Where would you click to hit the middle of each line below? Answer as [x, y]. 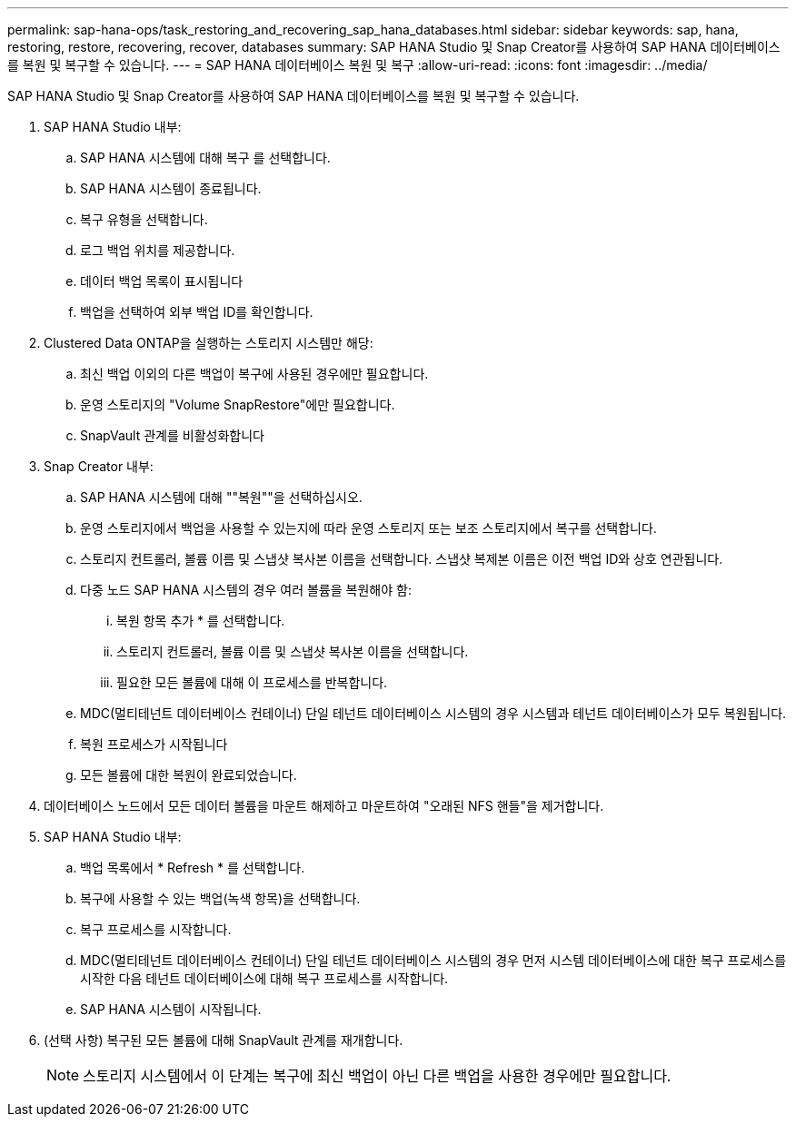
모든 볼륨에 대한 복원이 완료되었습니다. [189, 775]
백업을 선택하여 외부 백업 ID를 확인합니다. [197, 312]
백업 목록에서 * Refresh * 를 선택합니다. [193, 868]
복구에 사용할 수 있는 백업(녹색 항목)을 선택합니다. [220, 898]
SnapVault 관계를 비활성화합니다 [172, 435]
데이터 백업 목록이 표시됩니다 [162, 281]
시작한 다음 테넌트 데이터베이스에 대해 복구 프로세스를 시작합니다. [264, 978]
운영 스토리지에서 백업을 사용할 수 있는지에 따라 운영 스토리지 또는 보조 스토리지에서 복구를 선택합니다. [368, 528]
